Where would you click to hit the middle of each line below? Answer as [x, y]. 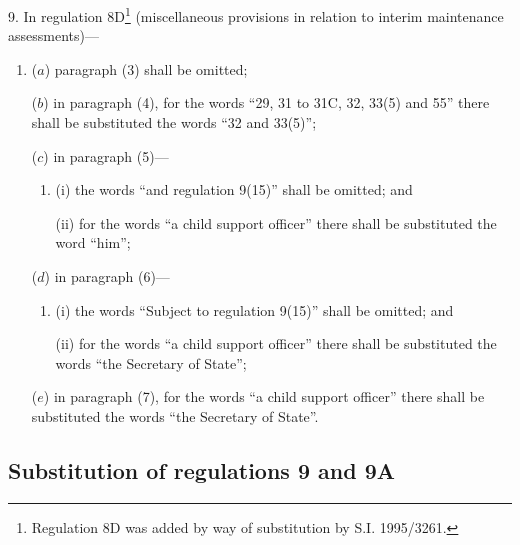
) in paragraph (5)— [106, 155]
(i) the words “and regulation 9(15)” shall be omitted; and [234, 189]
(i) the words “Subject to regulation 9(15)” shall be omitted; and [254, 309]
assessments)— [53, 35]
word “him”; [93, 242]
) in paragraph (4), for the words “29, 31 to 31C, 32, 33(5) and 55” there [266, 102]
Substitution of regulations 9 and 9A [201, 469]
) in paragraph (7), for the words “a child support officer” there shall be [264, 396]
